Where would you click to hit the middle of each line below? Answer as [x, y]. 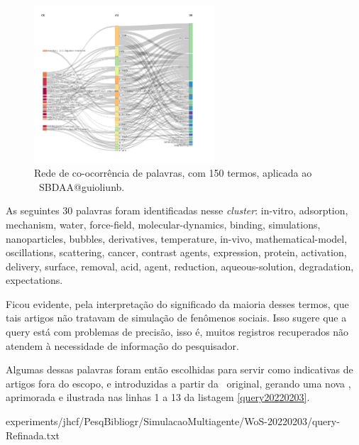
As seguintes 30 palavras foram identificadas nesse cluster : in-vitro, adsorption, [177, 210]
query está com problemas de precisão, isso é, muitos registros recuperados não [177, 332]
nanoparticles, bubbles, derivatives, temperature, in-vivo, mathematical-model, [177, 238]
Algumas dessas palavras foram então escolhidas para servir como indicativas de [179, 369]
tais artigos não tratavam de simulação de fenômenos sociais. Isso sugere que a [176, 318]
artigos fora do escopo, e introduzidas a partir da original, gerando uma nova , [178, 383]
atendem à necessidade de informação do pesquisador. [122, 345]
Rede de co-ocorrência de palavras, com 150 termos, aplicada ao [173, 173]
